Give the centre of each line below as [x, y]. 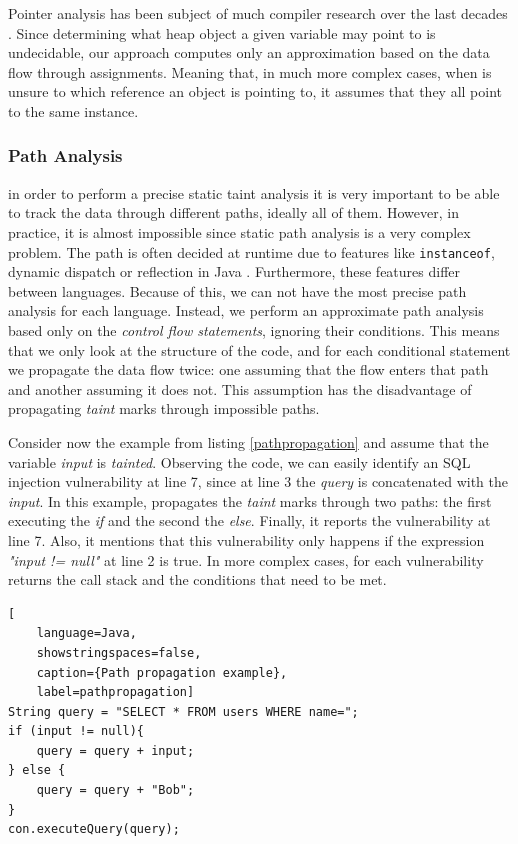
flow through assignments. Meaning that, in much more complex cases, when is [250, 71]
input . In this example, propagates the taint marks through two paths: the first [250, 500]
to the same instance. [73, 110]
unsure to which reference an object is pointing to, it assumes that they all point [255, 91]
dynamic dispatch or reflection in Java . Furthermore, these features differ [234, 271]
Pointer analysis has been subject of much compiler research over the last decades [258, 13]
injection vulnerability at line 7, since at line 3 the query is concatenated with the [258, 481]
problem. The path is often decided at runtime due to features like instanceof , [251, 251]
